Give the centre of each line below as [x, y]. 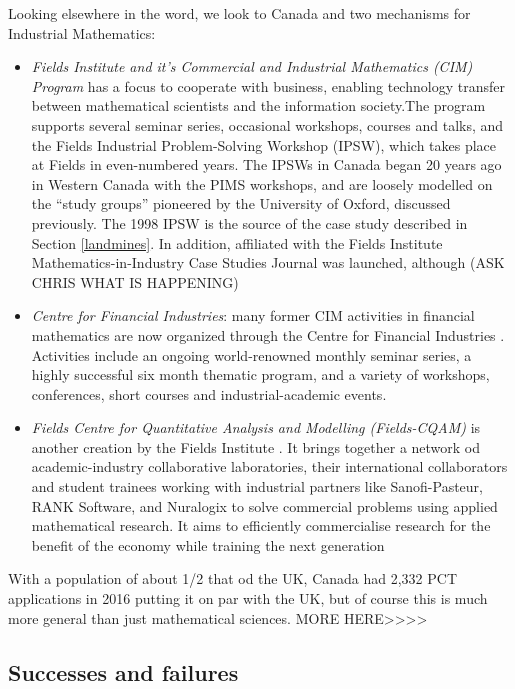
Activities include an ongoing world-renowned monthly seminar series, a [251, 354]
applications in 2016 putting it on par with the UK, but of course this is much [248, 598]
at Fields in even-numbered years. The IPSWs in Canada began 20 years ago [266, 164]
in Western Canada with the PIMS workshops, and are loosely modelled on [262, 183]
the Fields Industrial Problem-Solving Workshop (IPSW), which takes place [264, 144]
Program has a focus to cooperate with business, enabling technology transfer [268, 85]
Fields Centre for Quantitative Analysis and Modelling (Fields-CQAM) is [256, 427]
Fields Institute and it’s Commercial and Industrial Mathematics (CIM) [252, 66]
